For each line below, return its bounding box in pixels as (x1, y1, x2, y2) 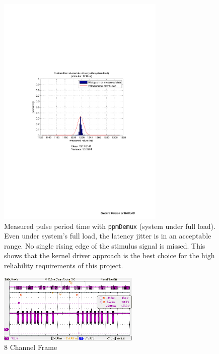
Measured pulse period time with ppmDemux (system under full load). (4, 220, 215, 231)
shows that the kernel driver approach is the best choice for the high (4, 250, 215, 261)
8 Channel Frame (4, 342, 57, 352)
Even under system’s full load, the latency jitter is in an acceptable (4, 230, 211, 241)
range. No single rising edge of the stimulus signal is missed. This (4, 240, 205, 251)
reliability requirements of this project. (4, 260, 123, 270)
